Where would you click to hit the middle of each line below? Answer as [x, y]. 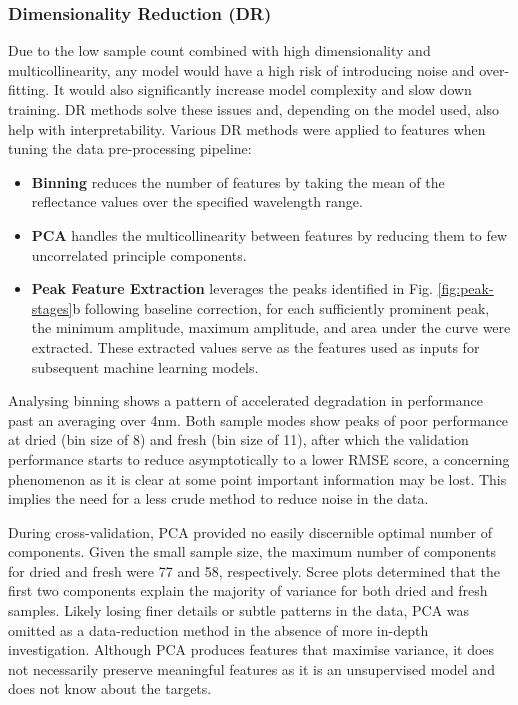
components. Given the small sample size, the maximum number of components [252, 551]
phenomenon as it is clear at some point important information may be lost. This [257, 478]
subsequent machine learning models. [145, 366]
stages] [52, 307]
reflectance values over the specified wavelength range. [197, 201]
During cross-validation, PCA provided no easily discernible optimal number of [250, 531]
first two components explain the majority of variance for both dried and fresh [248, 590]
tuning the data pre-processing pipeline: [130, 148]
